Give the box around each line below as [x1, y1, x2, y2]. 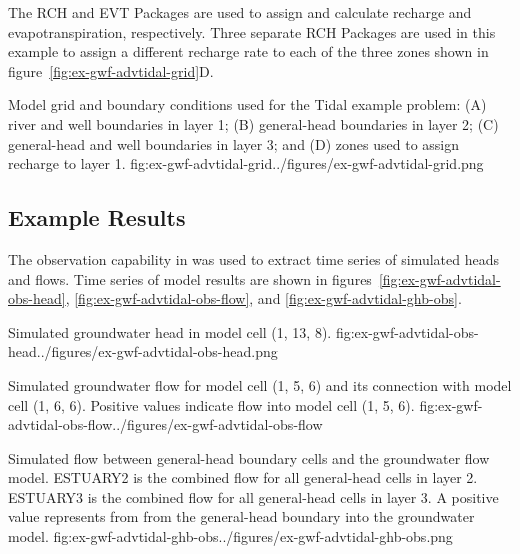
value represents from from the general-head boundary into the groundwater [8, 506, 475, 527]
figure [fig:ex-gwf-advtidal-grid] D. [8, 60, 214, 81]
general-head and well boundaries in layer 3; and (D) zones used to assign [8, 133, 460, 154]
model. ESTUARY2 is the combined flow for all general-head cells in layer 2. [8, 467, 478, 488]
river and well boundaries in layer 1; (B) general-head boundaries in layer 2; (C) [8, 113, 499, 134]
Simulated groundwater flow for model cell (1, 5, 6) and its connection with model [8, 374, 512, 395]
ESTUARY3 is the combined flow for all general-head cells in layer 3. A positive [8, 486, 499, 507]
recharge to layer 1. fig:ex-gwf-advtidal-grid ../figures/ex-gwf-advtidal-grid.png [8, 153, 484, 174]
